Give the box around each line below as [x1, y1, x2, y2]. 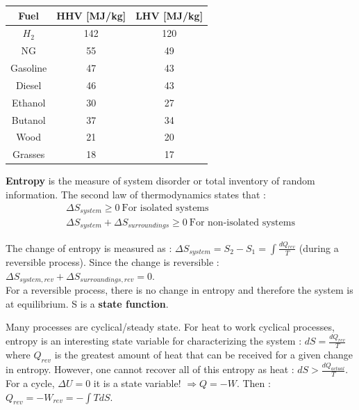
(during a [299, 240, 339, 255]
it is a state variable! [93, 376, 181, 391]
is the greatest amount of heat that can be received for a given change [54, 347, 353, 362]
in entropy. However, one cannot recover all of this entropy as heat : [6, 362, 294, 377]
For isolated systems [122, 203, 209, 213]
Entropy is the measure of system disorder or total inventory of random [6, 173, 315, 188]
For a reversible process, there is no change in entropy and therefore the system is [6, 283, 353, 297]
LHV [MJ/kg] [135, 8, 203, 22]
